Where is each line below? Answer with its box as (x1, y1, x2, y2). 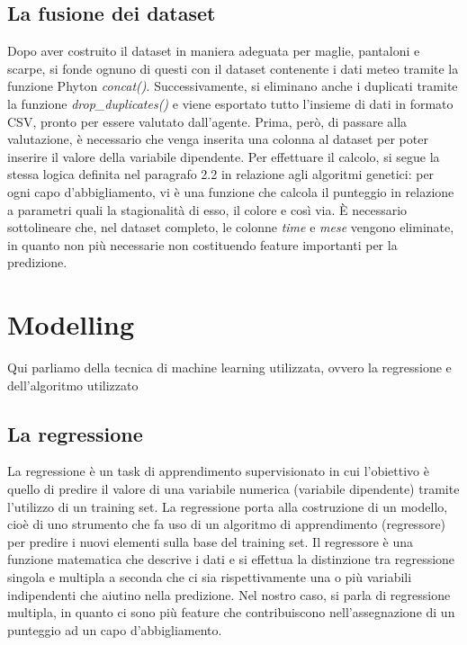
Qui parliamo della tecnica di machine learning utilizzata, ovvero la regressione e (7, 358, 452, 377)
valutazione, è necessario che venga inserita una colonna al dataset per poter (7, 130, 428, 148)
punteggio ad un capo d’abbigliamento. (7, 620, 222, 639)
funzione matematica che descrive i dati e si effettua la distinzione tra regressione (7, 550, 455, 569)
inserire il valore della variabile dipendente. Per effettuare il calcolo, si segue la (7, 147, 440, 166)
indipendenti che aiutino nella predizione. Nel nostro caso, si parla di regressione (7, 585, 451, 604)
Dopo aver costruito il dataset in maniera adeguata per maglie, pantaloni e (7, 41, 420, 60)
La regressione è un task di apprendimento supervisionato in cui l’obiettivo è (7, 461, 429, 480)
